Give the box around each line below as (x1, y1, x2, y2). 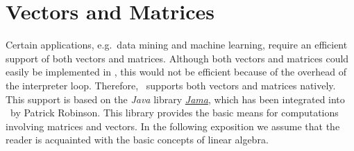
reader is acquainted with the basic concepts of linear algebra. (6, 132, 269, 147)
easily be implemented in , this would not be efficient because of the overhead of (6, 64, 347, 79)
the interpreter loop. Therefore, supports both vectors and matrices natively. (6, 78, 336, 92)
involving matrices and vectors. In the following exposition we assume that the (6, 118, 340, 133)
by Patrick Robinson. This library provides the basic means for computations (10, 105, 339, 120)
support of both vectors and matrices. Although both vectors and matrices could (6, 51, 349, 65)
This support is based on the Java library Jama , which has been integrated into (6, 91, 345, 106)
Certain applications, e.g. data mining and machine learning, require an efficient (6, 37, 348, 52)
